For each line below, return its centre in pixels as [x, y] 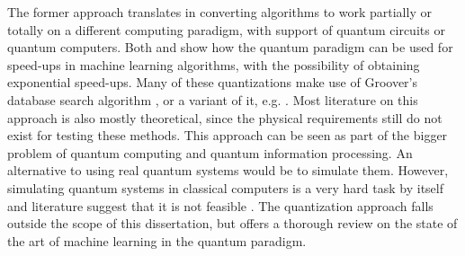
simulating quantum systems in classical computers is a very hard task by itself [226, 187]
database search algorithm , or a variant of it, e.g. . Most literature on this [213, 99]
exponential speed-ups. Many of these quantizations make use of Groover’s [213, 82]
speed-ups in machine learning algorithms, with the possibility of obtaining [214, 64]
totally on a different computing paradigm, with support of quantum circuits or [226, 29]
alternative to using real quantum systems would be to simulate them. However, [228, 170]
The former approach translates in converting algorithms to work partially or [219, 12]
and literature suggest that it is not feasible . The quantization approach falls [220, 205]
